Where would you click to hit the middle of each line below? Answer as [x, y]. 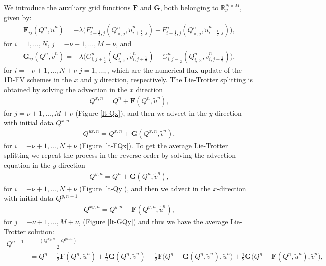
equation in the [27, 165]
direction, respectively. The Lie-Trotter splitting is [176, 79]
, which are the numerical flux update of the [174, 69]
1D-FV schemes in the [38, 79]
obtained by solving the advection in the [66, 89]
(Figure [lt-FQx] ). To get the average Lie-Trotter [154, 145]
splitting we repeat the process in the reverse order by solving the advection [120, 155]
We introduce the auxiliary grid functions [67, 7]
